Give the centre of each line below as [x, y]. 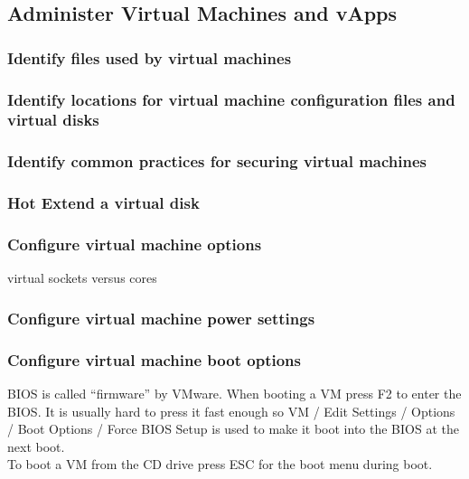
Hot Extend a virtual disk [103, 203]
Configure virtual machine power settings [161, 318]
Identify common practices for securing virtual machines [217, 161]
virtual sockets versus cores [82, 278]
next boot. [36, 446]
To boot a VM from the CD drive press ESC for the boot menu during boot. [220, 464]
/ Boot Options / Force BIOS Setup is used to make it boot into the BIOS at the [233, 429]
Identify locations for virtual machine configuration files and [231, 99]
